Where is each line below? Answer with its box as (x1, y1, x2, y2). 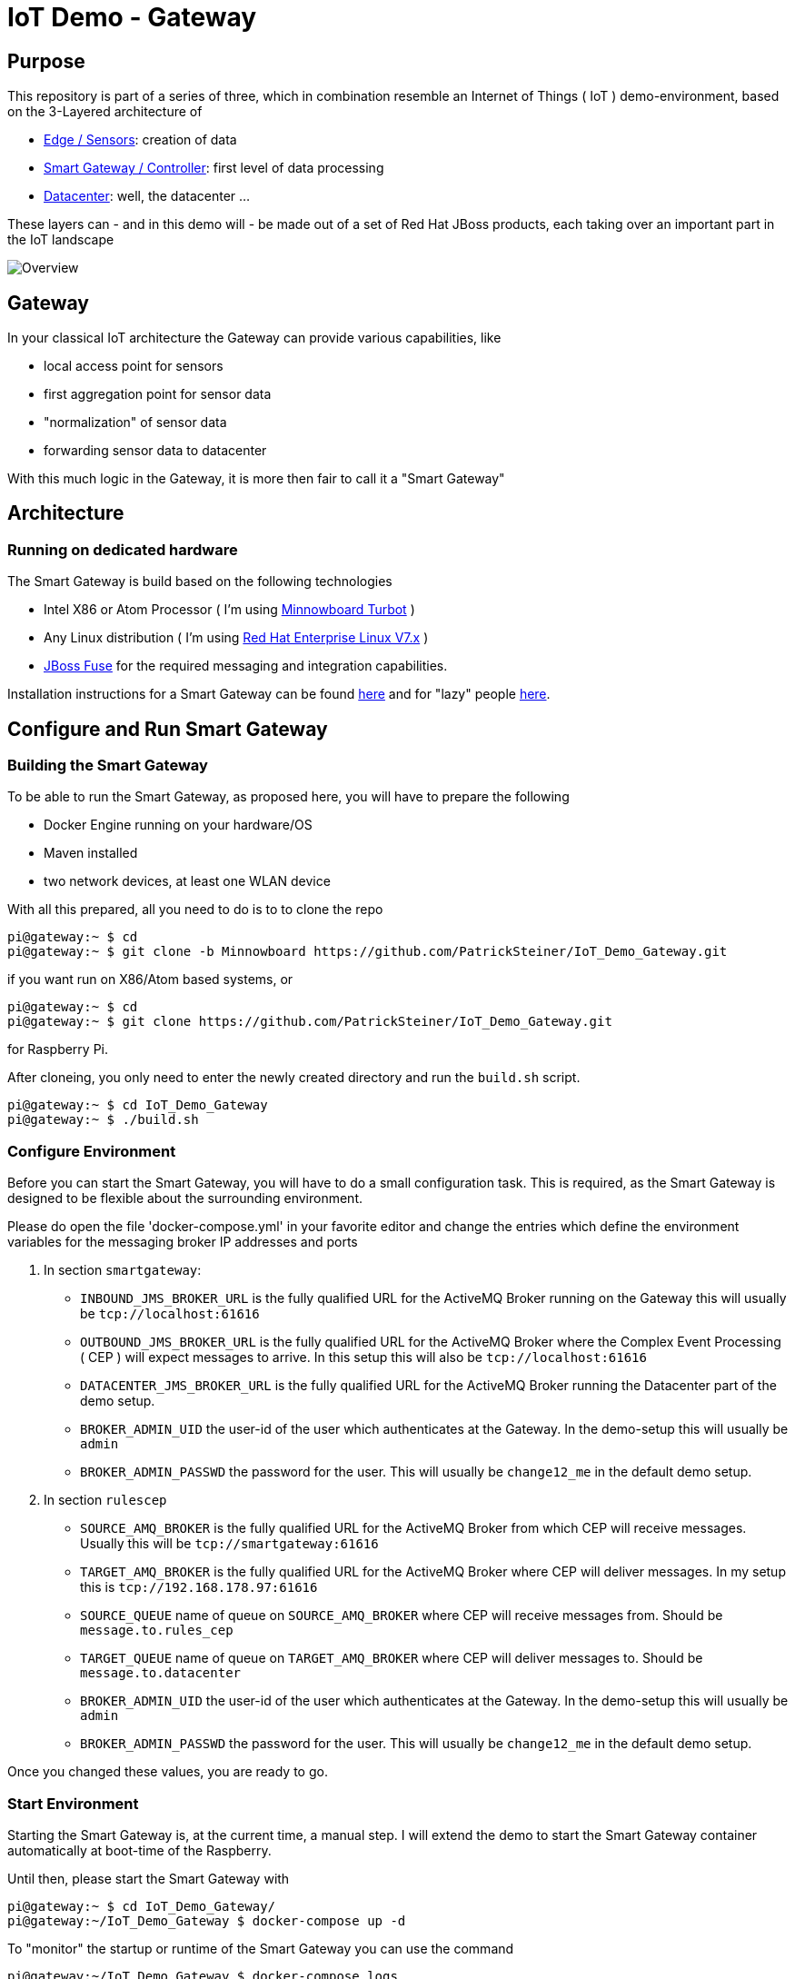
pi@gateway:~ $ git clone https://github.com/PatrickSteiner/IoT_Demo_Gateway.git (7, 1014, 612, 1029)
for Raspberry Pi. (7, 1041, 109, 1058)
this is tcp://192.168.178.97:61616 (80, 1579, 318, 1596)
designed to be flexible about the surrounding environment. (7, 1190, 363, 1207)
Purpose (7, 49, 85, 73)
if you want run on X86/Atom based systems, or (7, 971, 293, 988)
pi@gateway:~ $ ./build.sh (7, 1112, 199, 1128)
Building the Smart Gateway (7, 756, 208, 775)
